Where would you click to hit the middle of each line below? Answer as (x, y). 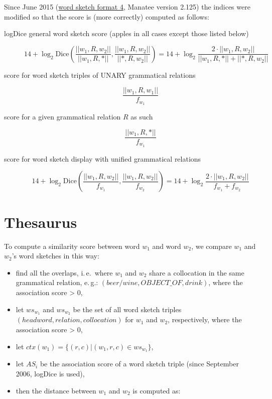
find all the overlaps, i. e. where (64, 272)
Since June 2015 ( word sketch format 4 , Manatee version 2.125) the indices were (127, 7)
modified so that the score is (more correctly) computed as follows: (107, 16)
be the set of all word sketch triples (127, 309)
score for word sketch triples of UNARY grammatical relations (100, 75)
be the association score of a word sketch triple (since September (139, 364)
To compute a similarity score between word (72, 246)
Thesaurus (41, 222)
